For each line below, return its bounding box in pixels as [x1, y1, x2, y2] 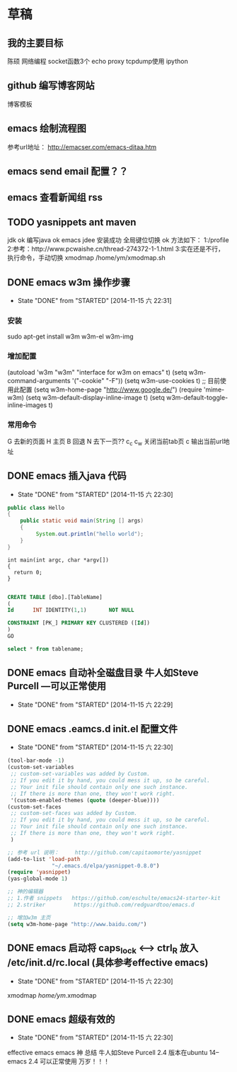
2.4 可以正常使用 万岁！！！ [28, 1057, 110, 1066]
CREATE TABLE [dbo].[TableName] [7, 593, 103, 600]
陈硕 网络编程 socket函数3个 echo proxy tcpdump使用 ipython [7, 57, 189, 65]
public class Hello [7, 504, 65, 511]
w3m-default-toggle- [166, 393, 229, 401]
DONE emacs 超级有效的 [7, 1013, 115, 1025]
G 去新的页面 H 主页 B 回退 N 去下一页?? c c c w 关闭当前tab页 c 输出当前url [7, 437, 224, 447]
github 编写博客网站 [7, 79, 96, 92]
